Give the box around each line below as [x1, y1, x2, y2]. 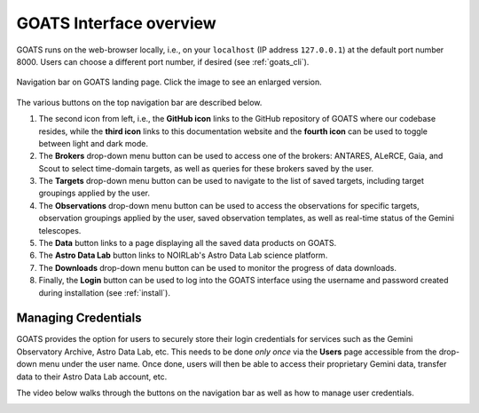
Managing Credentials [16, 311, 142, 326]
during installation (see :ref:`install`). [38, 287, 170, 298]
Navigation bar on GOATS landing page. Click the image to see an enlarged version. [16, 76, 323, 88]
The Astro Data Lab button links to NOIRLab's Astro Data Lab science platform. [38, 250, 328, 261]
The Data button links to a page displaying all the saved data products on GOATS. [38, 238, 337, 249]
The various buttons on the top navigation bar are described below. [16, 97, 263, 107]
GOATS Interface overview [16, 13, 216, 33]
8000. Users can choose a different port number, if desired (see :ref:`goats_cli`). [16, 56, 310, 67]
